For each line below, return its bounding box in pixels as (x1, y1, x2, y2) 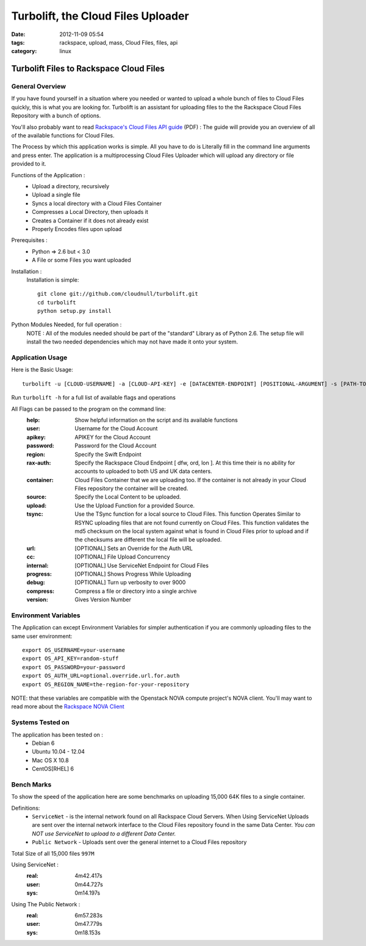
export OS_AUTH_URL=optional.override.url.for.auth (22, 672, 180, 680)
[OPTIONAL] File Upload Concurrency (74, 553, 170, 560)
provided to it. (11, 160, 47, 167)
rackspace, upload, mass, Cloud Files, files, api (59, 38, 178, 46)
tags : (11, 38, 25, 46)
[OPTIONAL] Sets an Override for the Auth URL (74, 544, 193, 552)
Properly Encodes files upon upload (32, 225, 122, 232)
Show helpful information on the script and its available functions (74, 416, 238, 424)
